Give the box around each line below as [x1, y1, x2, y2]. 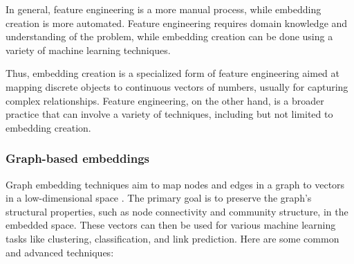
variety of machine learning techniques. [6, 42, 171, 57]
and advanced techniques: [6, 245, 114, 259]
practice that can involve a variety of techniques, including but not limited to [6, 107, 333, 121]
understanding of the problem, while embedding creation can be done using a [6, 29, 333, 44]
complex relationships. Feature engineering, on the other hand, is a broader [6, 93, 324, 107]
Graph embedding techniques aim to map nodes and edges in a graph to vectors [6, 177, 345, 191]
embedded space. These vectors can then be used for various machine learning [6, 218, 336, 232]
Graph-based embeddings [6, 150, 150, 167]
